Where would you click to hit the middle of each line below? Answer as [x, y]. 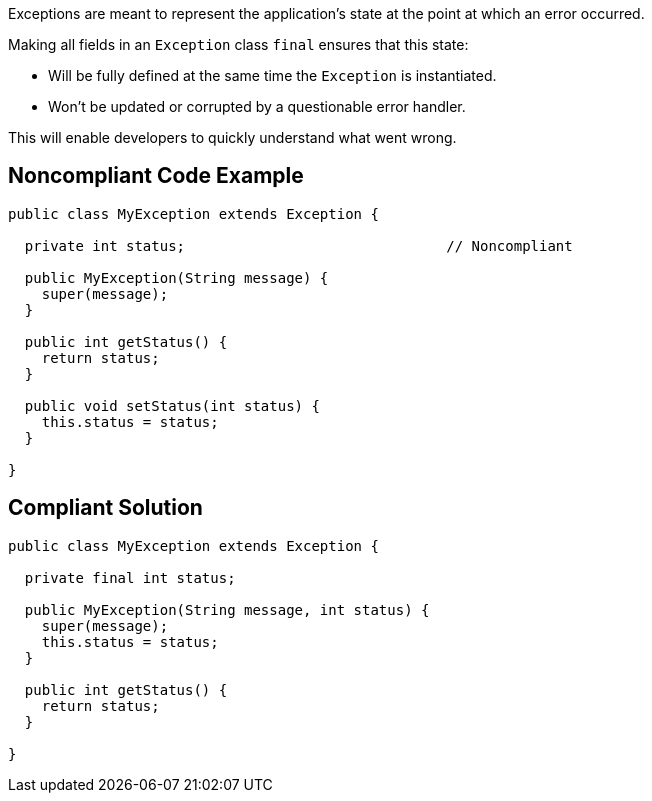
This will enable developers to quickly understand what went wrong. [232, 137]
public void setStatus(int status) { [172, 405]
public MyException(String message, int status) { [227, 609]
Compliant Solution [105, 508]
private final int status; [130, 577]
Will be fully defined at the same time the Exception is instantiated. [272, 75]
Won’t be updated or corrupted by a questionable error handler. [257, 106]
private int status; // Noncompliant [298, 245]
